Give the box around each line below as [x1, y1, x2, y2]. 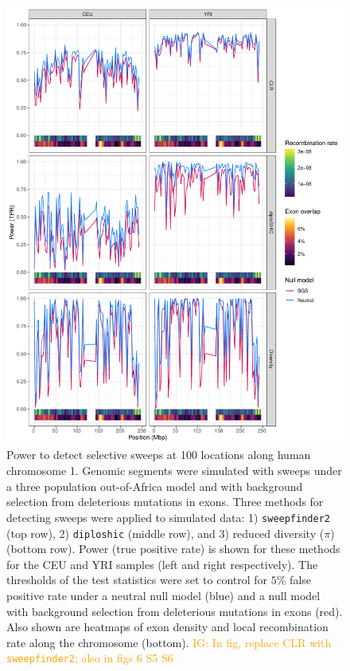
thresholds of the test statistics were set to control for [6, 571, 268, 588]
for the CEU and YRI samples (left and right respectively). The [6, 555, 318, 572]
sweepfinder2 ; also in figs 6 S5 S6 [6, 649, 173, 666]
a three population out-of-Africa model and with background [6, 477, 303, 494]
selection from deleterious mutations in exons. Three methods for [6, 493, 324, 510]
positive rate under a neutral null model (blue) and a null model [6, 587, 321, 603]
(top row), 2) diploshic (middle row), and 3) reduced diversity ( [6, 524, 325, 541]
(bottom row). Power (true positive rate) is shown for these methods [6, 540, 340, 557]
